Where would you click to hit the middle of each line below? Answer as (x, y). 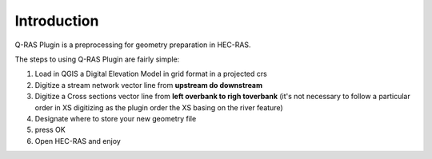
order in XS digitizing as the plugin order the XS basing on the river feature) (159, 107)
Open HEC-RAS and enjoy (78, 141)
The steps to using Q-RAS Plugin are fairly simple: (97, 59)
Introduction (57, 21)
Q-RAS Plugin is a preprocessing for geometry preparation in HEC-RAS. (133, 45)
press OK (50, 130)
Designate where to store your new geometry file (116, 118)
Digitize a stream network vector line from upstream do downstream (149, 85)
